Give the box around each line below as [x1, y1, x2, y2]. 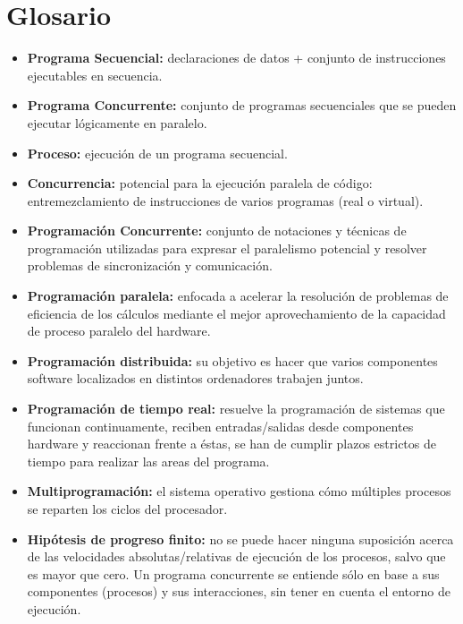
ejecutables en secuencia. [27, 65, 163, 84]
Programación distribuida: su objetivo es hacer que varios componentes [27, 351, 438, 370]
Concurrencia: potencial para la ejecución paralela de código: [27, 174, 373, 192]
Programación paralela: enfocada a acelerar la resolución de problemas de [27, 286, 449, 305]
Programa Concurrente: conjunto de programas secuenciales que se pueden [27, 96, 457, 115]
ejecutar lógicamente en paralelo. [27, 113, 207, 132]
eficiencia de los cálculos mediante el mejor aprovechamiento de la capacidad [27, 303, 446, 322]
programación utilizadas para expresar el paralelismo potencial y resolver [27, 238, 427, 257]
